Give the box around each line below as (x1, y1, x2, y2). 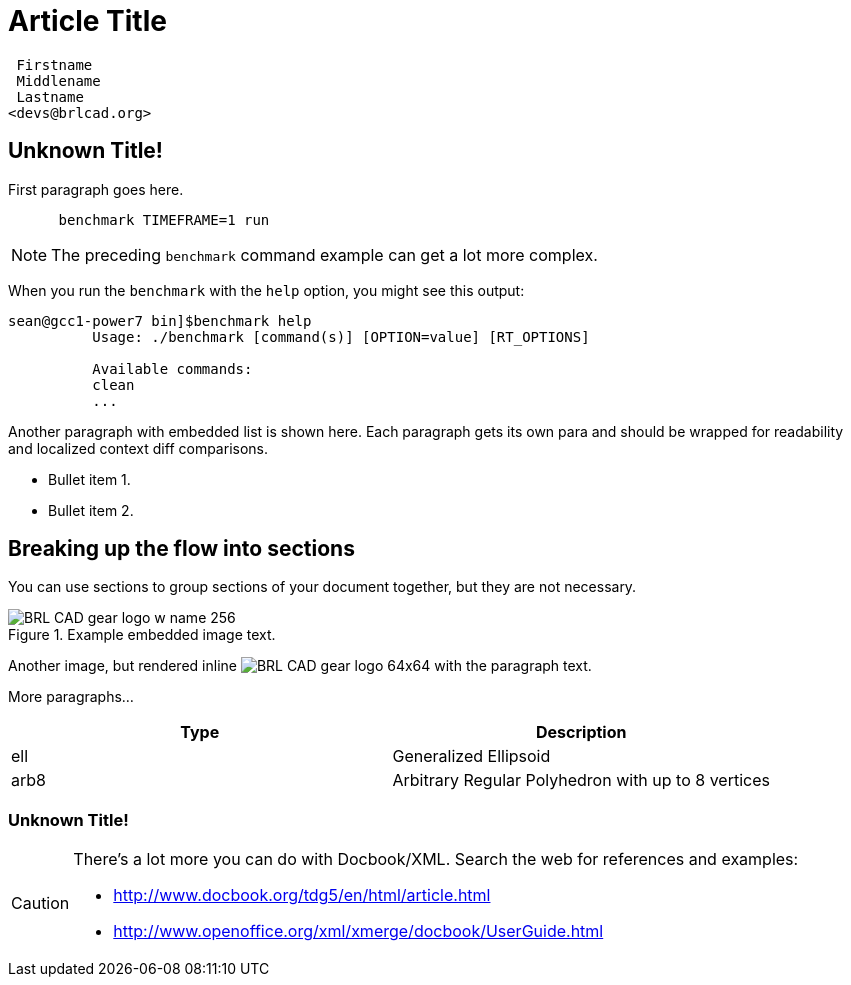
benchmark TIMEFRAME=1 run (58, 211, 270, 228)
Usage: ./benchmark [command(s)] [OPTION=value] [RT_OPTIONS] (92, 328, 590, 345)
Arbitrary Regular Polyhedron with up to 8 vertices (392, 770, 770, 791)
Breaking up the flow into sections (8, 536, 355, 562)
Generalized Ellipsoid (392, 746, 551, 767)
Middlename (16, 72, 101, 89)
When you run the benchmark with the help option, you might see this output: (8, 281, 525, 299)
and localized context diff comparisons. (8, 439, 269, 457)
